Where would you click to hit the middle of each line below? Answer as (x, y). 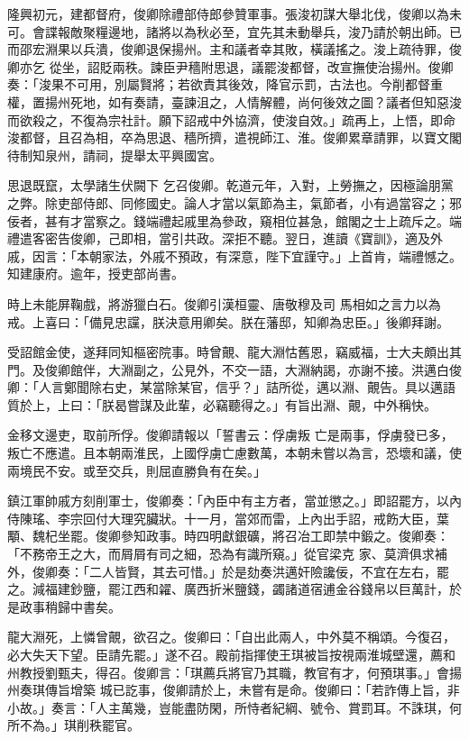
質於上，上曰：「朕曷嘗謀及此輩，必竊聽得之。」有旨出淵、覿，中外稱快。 (222, 404)
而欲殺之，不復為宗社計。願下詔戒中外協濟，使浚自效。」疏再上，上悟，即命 (231, 119)
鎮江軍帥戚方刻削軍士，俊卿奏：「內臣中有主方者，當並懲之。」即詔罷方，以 (228, 501)
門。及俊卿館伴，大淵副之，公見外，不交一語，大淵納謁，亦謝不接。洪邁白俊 (234, 369)
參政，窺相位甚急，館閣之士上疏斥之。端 (341, 220)
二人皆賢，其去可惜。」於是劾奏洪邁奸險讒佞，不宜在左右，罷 (269, 571)
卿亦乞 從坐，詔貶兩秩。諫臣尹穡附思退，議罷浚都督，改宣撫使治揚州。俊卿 (230, 66)
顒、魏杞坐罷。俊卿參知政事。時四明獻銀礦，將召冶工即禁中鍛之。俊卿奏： (228, 536)
